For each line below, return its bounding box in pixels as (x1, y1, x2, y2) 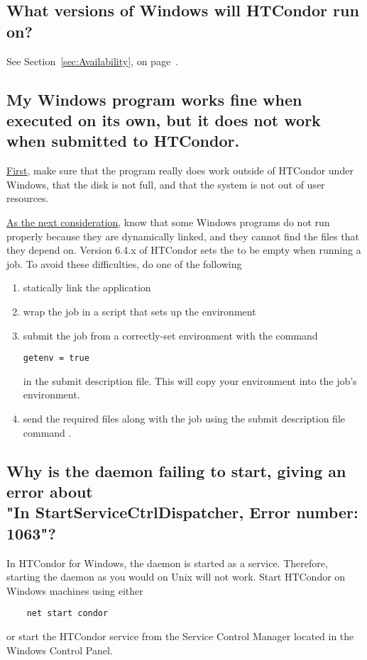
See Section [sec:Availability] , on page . (6, 53, 178, 68)
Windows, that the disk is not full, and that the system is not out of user (6, 177, 325, 191)
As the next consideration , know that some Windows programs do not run (6, 214, 330, 229)
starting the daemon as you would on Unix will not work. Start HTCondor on (6, 569, 346, 584)
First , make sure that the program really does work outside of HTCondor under (6, 163, 354, 178)
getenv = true (23, 353, 89, 364)
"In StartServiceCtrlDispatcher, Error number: (6, 501, 358, 523)
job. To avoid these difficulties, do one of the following (6, 256, 242, 271)
